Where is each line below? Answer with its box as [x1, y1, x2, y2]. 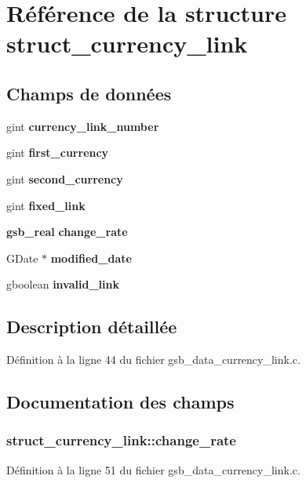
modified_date [50, 249, 132, 266]
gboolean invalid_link [6, 276, 119, 292]
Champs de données [6, 81, 172, 105]
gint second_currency [6, 170, 123, 187]
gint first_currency [6, 144, 109, 161]
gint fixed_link [6, 197, 86, 213]
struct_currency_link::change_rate [6, 430, 236, 450]
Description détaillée [6, 314, 177, 339]
